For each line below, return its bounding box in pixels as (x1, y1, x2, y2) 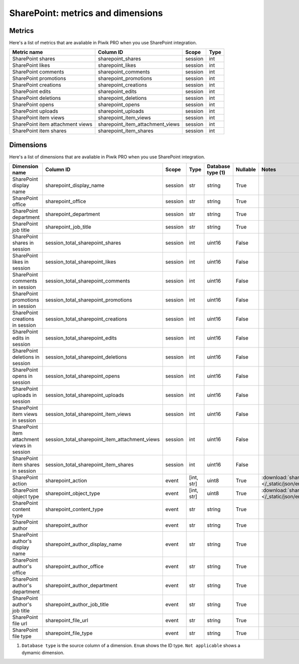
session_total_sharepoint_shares (45, 240, 122, 247)
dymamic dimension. (21, 650, 65, 656)
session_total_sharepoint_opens (45, 372, 120, 379)
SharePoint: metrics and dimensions (9, 7, 163, 18)
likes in (12, 259, 29, 266)
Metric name (12, 49, 43, 56)
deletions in (12, 353, 40, 360)
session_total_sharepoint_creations (45, 316, 128, 323)
